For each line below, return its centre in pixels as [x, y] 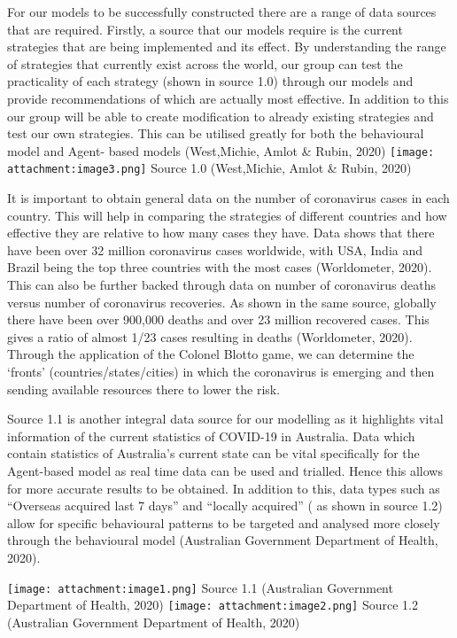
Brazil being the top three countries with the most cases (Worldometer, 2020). [220, 267]
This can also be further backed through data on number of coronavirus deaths [221, 285]
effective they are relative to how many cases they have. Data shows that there [221, 233]
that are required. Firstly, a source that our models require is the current [205, 29]
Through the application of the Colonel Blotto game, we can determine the [211, 354]
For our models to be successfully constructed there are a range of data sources [222, 12]
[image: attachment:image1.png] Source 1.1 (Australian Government [200, 587]
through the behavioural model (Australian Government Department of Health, [223, 540]
